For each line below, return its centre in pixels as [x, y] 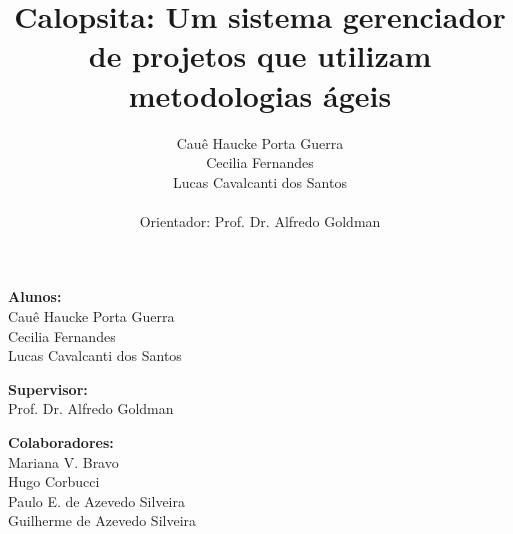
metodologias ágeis [260, 94]
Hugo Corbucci [54, 481]
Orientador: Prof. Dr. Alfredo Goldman [260, 220]
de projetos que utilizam [260, 55]
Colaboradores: [61, 442]
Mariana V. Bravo [63, 461]
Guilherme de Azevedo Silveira [102, 520]
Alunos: [35, 296]
